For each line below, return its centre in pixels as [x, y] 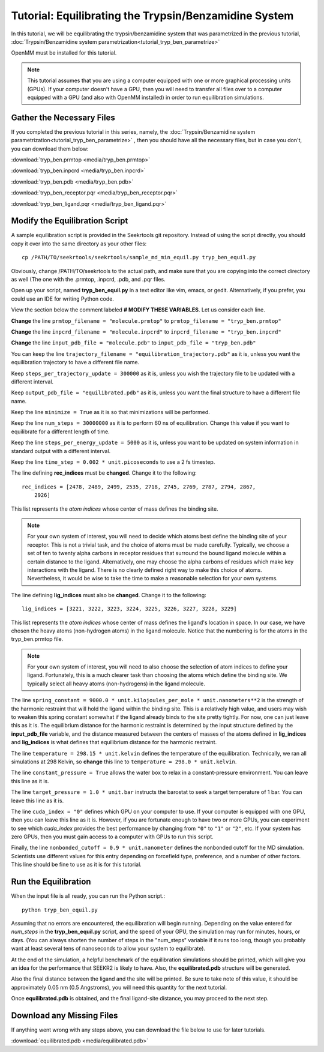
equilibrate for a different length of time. [61, 431]
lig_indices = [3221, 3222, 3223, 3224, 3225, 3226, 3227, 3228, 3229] [129, 609]
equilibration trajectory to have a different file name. [75, 362]
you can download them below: [50, 149]
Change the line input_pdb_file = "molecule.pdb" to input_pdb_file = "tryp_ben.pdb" [133, 343]
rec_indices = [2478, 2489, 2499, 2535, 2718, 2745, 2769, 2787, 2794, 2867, [139, 487]
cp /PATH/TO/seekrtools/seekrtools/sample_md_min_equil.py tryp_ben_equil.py [139, 257]
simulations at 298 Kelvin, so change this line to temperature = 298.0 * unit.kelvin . [124, 762]
